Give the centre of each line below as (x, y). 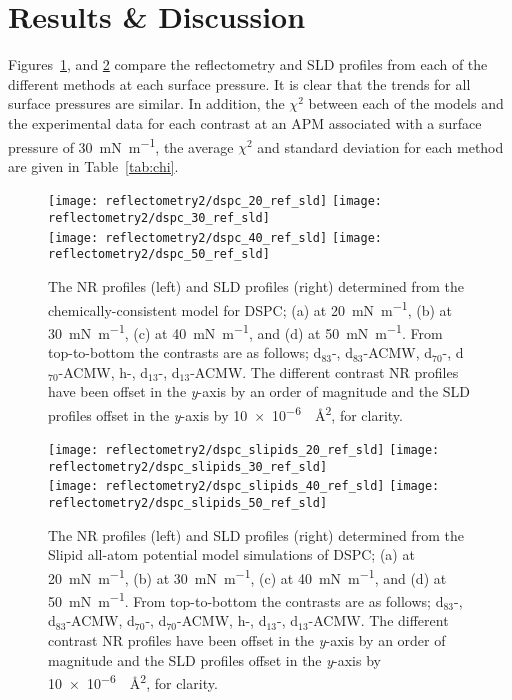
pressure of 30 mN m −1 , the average (121, 145)
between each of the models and (406, 103)
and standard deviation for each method (380, 146)
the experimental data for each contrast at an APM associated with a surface (245, 122)
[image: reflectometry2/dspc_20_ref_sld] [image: (215, 201)
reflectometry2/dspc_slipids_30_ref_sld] (188, 466)
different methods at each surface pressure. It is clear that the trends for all (239, 83)
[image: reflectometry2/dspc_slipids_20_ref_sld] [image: (244, 450)
